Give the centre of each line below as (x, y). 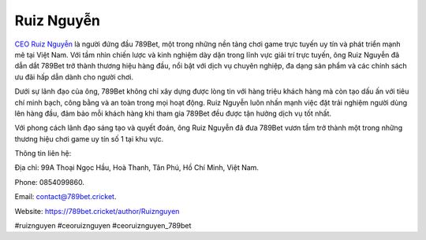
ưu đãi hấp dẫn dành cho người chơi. (74, 77)
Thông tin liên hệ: (43, 153)
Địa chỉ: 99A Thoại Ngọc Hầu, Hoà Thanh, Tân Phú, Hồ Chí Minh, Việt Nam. (137, 168)
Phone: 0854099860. (49, 182)
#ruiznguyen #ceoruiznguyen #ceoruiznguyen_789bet (103, 226)
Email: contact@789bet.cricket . (65, 197)
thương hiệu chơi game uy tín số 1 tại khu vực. (89, 138)
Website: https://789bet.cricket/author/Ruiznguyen (97, 211)
